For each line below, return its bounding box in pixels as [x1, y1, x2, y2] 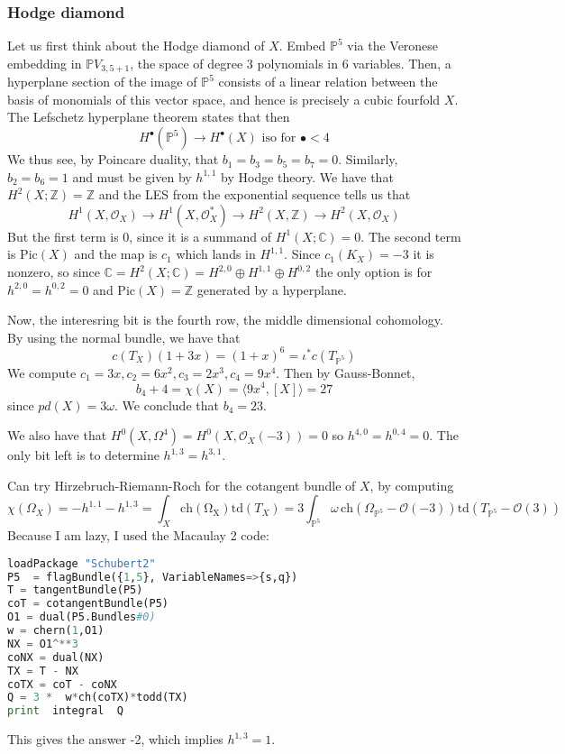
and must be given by [72, 167, 192, 186]
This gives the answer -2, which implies [7, 730, 223, 749]
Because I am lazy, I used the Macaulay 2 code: [7, 526, 269, 545]
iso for [261, 132, 296, 145]
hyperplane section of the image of [7, 72, 197, 91]
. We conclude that [114, 395, 219, 414]
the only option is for [314, 262, 433, 281]
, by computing [369, 475, 454, 494]
